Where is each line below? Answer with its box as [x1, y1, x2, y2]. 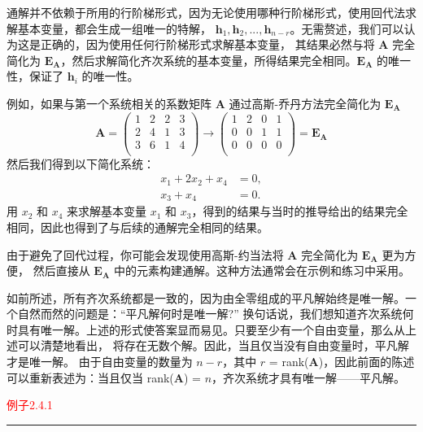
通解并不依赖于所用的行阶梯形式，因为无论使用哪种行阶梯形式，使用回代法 [7, 4, 405, 20]
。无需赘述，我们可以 [290, 20, 404, 37]
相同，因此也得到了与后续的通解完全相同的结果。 [7, 218, 268, 235]
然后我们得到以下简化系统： [7, 155, 155, 172]
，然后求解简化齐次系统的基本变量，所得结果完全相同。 [60, 51, 357, 68]
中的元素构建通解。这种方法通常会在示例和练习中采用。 [113, 262, 410, 279]
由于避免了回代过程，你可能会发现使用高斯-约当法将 [7, 246, 284, 263]
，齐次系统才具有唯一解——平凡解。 [211, 369, 406, 386]
